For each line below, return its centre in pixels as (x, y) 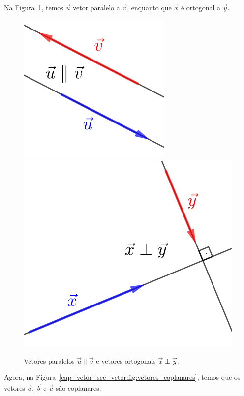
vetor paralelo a (96, 7)
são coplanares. (78, 388)
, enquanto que (149, 7)
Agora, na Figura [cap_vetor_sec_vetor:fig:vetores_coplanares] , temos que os (122, 377)
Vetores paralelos (49, 360)
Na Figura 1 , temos (34, 7)
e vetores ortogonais (126, 360)
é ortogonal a (201, 7)
